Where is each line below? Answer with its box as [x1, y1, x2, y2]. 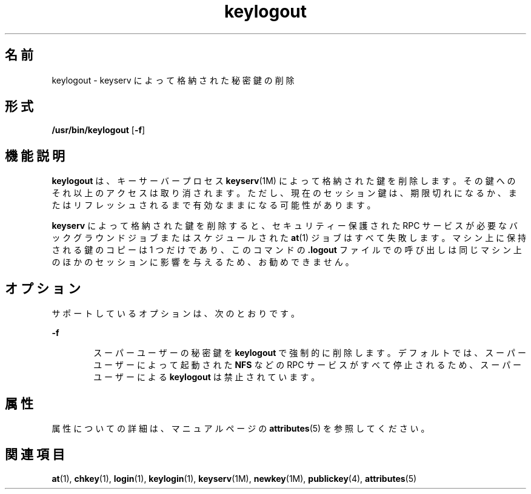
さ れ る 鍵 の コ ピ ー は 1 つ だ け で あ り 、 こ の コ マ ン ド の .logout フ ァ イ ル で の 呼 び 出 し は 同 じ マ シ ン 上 [52, 245, 522, 255]
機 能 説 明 [5, 148, 65, 163]
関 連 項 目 [5, 447, 65, 463]
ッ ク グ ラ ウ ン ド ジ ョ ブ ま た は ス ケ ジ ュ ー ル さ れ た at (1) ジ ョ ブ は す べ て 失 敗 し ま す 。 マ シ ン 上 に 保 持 [52, 232, 526, 243]
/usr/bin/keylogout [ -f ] [52, 125, 145, 136]
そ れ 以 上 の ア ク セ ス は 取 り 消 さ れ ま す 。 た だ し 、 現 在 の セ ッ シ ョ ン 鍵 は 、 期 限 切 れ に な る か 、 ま [52, 188, 517, 199]
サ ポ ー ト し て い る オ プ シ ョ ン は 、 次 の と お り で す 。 [52, 308, 300, 319]
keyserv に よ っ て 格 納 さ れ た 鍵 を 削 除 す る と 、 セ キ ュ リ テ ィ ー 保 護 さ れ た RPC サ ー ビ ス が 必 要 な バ [52, 220, 518, 231]
